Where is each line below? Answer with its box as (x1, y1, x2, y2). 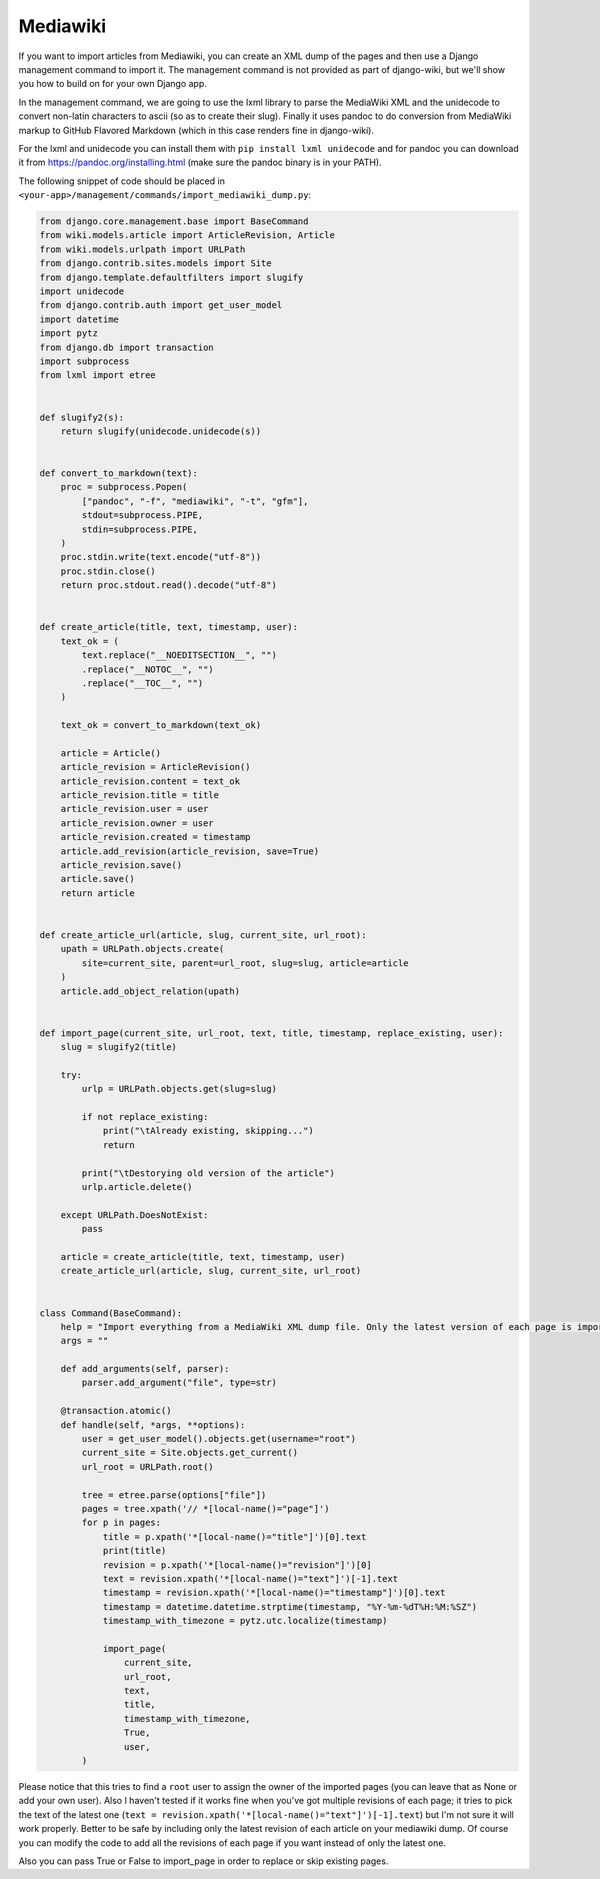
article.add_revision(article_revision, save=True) (60, 845, 320, 857)
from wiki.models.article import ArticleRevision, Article (39, 230, 335, 241)
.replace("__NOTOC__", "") (81, 663, 214, 675)
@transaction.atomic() (60, 1405, 172, 1417)
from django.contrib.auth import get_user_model (39, 300, 283, 311)
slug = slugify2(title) (60, 1041, 177, 1053)
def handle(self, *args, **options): (60, 1419, 246, 1430)
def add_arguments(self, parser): (60, 1363, 230, 1375)
